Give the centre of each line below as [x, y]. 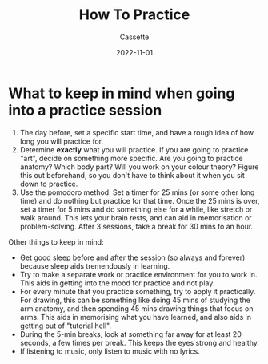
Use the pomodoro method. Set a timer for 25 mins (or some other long [137, 192]
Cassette [134, 37]
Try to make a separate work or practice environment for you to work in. [138, 274]
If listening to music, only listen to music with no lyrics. [110, 351]
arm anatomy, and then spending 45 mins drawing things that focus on [136, 308]
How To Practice [134, 15]
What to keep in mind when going [122, 93]
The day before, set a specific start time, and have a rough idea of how [137, 132]
